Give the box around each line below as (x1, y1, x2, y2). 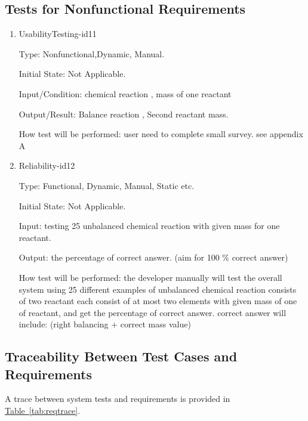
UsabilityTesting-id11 (19, 27, 97, 40)
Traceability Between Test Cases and (5, 347, 238, 366)
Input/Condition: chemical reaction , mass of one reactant (19, 87, 232, 100)
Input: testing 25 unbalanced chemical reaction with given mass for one (19, 219, 280, 232)
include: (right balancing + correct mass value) (19, 318, 191, 330)
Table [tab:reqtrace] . (5, 404, 81, 417)
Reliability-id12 (19, 159, 75, 172)
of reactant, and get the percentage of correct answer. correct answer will (19, 306, 287, 318)
